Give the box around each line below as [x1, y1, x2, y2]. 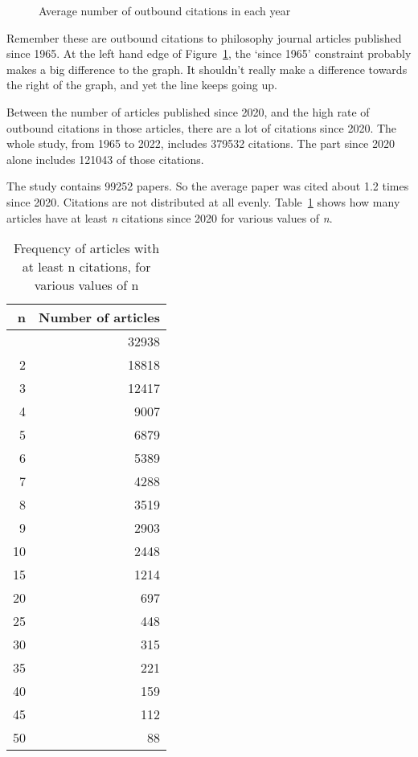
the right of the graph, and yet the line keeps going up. [6, 76, 277, 93]
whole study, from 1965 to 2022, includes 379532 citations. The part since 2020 [6, 135, 395, 152]
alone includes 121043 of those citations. [6, 150, 204, 167]
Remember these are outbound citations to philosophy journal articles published [6, 29, 402, 46]
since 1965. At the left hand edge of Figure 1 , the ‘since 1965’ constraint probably [6, 45, 412, 62]
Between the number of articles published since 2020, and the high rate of [6, 103, 370, 120]
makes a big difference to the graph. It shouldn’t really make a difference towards [6, 60, 408, 77]
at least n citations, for [22, 257, 151, 276]
